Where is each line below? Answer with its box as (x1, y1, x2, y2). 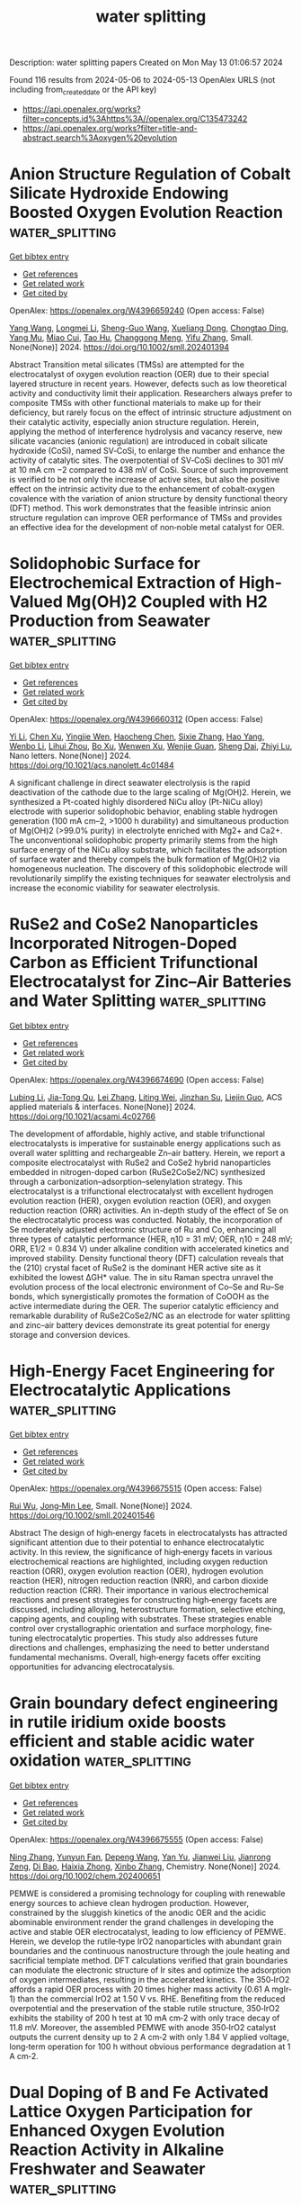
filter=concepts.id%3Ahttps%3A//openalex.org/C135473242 (22, 113, 248, 123)
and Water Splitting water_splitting (9, 990, 267, 1011)
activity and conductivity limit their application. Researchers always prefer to (9, 387, 293, 398)
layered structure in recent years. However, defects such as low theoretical (9, 378, 288, 389)
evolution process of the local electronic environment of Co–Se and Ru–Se (9, 1281, 285, 1292)
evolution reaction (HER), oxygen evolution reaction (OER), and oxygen (9, 1195, 271, 1206)
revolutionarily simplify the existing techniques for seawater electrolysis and (9, 872, 291, 883)
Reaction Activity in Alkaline (9, 2139, 225, 2160)
